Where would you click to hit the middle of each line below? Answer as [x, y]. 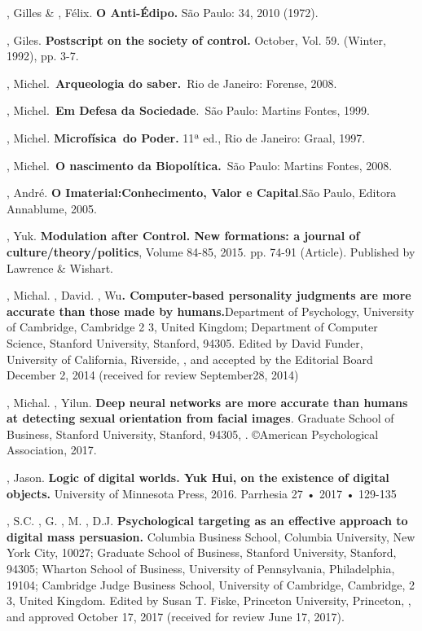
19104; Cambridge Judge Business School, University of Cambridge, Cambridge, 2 [211, 584]
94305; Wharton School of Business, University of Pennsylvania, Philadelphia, [201, 569]
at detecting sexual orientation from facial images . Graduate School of [200, 418]
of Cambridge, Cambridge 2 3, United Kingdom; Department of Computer [192, 327]
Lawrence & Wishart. [60, 267]
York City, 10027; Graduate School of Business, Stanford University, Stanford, [202, 552]
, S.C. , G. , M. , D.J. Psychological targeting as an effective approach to [207, 521]
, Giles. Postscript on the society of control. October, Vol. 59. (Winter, [196, 39]
